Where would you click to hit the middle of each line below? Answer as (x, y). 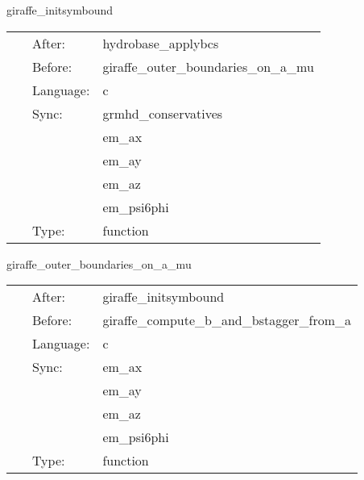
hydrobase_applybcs (161, 43)
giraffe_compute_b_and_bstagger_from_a (227, 320)
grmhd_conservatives (163, 113)
